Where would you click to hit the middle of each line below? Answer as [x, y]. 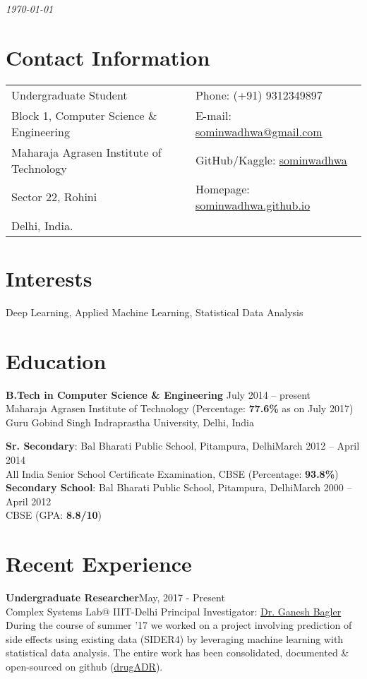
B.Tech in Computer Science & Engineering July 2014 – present [158, 394]
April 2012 [29, 501]
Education [56, 360]
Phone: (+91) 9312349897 [259, 95]
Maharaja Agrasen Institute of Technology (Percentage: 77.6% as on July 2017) [180, 408]
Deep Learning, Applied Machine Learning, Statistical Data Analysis [155, 312]
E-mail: [213, 115]
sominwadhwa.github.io [253, 205]
